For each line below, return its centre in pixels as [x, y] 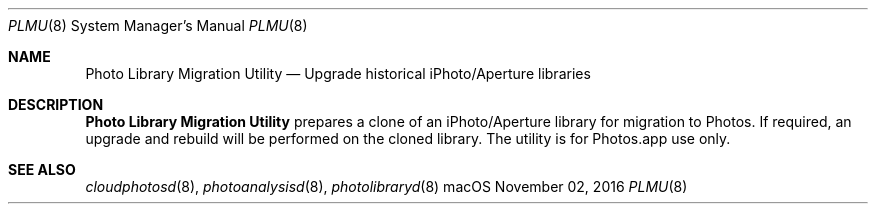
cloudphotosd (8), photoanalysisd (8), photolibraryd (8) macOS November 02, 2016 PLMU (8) [386, 186]
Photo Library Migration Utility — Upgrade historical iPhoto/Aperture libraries [338, 73]
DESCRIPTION [56, 104]
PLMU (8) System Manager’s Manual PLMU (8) [158, 25]
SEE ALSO [42, 169]
